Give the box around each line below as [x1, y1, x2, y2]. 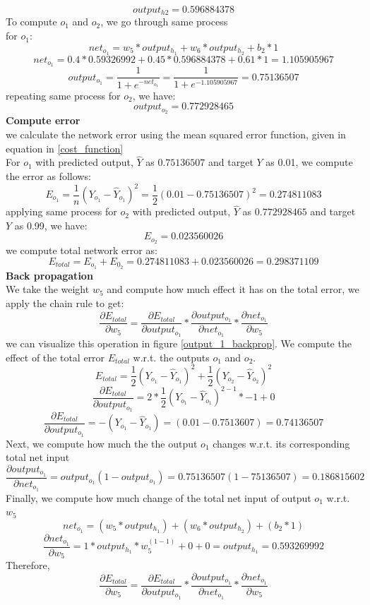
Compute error [6, 113, 80, 128]
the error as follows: [6, 168, 91, 183]
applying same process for [6, 204, 117, 219]
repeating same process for [6, 88, 121, 102]
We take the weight [6, 282, 90, 296]
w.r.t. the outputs [133, 349, 210, 364]
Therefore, [6, 558, 50, 573]
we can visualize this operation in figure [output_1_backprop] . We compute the [6, 336, 352, 351]
